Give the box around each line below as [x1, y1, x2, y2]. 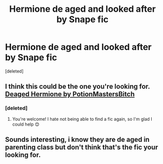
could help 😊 [12, 121, 40, 127]
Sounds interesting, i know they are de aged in [5, 136, 150, 144]
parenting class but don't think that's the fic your [5, 143, 158, 152]
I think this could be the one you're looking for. [5, 82, 150, 91]
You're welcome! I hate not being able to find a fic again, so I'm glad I [12, 116, 152, 122]
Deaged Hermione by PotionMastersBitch [5, 90, 135, 99]
